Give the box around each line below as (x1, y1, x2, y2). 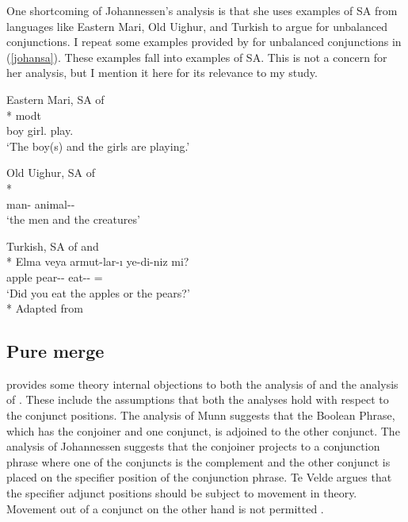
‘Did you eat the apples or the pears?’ (6, 284, 190, 301)
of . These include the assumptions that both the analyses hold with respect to (6, 391, 389, 408)
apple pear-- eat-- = (6, 268, 103, 285)
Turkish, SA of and (6, 237, 99, 254)
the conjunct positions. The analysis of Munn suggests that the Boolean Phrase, (6, 407, 395, 424)
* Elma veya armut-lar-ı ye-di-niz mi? (6, 253, 189, 270)
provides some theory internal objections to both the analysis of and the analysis (6, 375, 398, 392)
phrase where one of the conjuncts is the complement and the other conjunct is (6, 453, 391, 470)
